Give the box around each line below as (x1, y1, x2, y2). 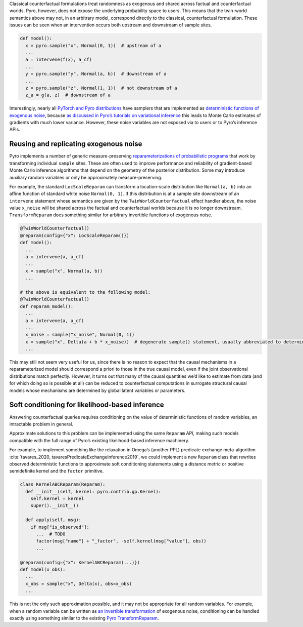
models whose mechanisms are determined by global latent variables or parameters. (9, 387, 186, 394)
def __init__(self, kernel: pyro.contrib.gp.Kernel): (25, 489, 162, 494)
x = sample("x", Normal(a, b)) (25, 268, 103, 273)
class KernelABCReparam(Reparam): (20, 482, 106, 487)
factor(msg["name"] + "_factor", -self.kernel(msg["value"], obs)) (36, 538, 207, 544)
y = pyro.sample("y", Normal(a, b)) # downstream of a (25, 71, 167, 77)
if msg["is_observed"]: (30, 524, 89, 530)
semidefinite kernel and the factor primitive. (9, 468, 104, 474)
